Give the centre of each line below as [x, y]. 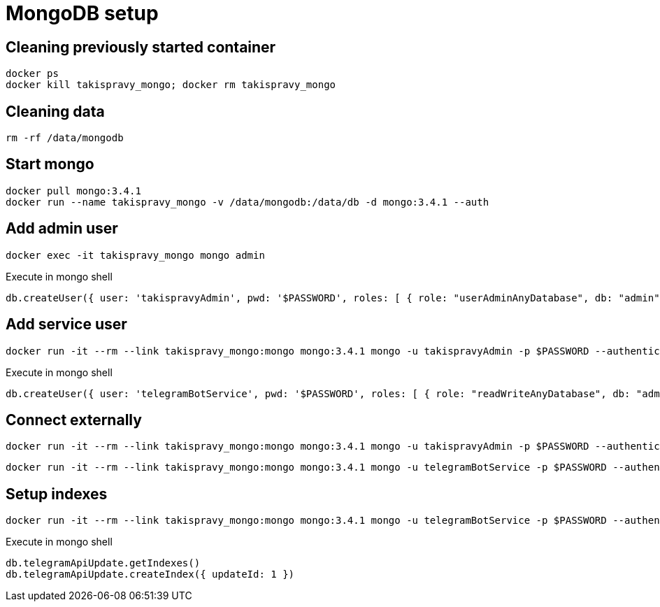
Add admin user [62, 229]
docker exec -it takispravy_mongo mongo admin [135, 255]
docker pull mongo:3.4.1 [73, 191]
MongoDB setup [82, 13]
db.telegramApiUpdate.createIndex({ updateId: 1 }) [150, 574]
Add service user [66, 324]
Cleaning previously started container [141, 47]
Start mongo [50, 164]
